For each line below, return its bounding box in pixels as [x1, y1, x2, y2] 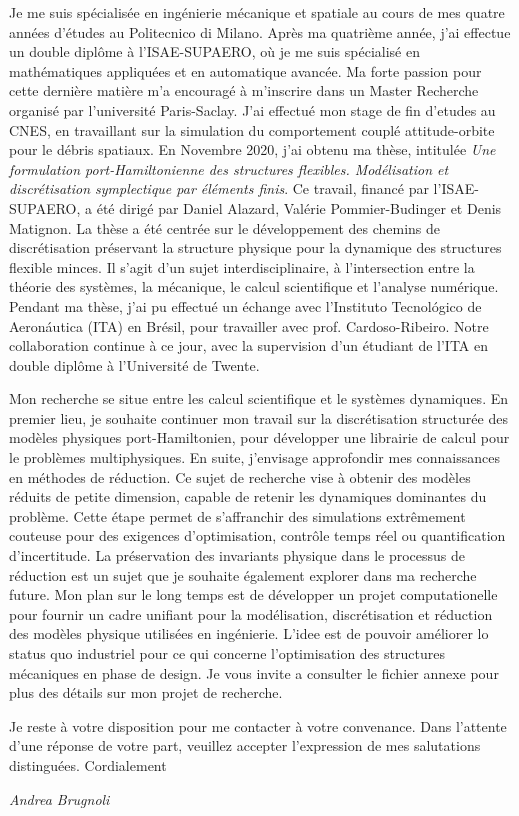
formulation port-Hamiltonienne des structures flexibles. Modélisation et [9, 158, 449, 179]
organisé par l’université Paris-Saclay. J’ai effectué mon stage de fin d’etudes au [9, 99, 496, 120]
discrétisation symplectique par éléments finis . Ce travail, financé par [9, 178, 429, 199]
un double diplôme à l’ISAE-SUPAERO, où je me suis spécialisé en [9, 41, 420, 62]
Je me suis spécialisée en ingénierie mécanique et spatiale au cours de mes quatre [9, 2, 505, 22]
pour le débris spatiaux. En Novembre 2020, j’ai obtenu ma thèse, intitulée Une [9, 139, 496, 160]
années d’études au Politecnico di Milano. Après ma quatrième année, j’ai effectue [9, 21, 511, 42]
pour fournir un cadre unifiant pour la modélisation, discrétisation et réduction [9, 603, 493, 624]
